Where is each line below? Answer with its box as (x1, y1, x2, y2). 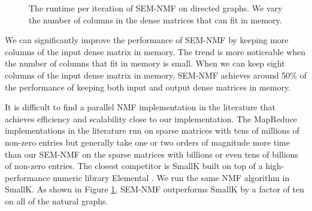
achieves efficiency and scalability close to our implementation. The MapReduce (5, 112, 298, 125)
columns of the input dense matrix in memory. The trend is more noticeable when (5, 45, 306, 58)
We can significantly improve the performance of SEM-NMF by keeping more (5, 34, 289, 46)
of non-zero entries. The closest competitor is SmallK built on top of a (5, 159, 263, 172)
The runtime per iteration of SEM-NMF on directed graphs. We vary (29, 2, 283, 14)
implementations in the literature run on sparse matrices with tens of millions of (5, 124, 299, 137)
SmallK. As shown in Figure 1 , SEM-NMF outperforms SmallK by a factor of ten (5, 183, 304, 195)
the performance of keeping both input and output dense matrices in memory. (5, 80, 291, 93)
